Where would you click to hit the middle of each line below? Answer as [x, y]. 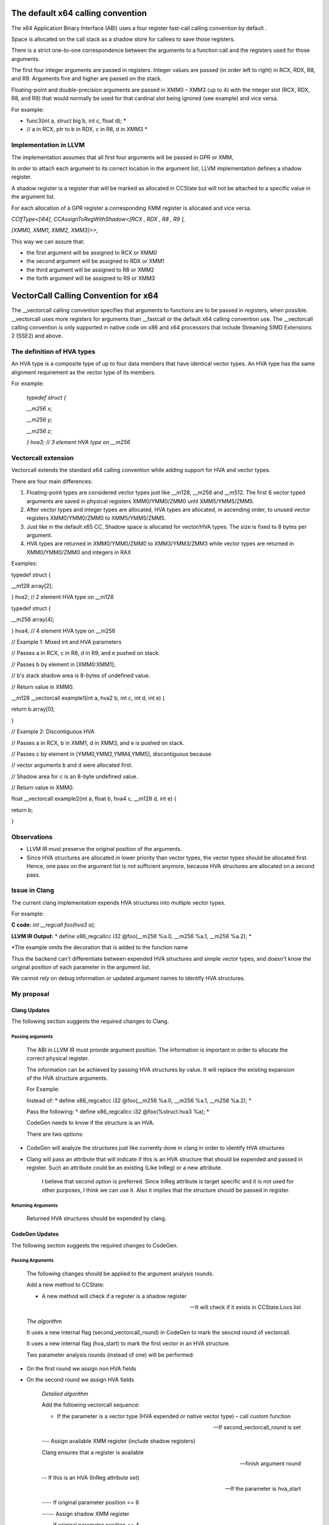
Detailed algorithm [65, 1393]
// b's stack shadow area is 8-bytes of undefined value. [81, 676]
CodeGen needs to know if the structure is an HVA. [90, 1123]
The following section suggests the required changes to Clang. [90, 1021]
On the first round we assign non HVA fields [81, 1369]
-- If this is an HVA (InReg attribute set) [90, 1477]
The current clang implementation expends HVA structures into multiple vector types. [119, 902]
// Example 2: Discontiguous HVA [53, 731]
